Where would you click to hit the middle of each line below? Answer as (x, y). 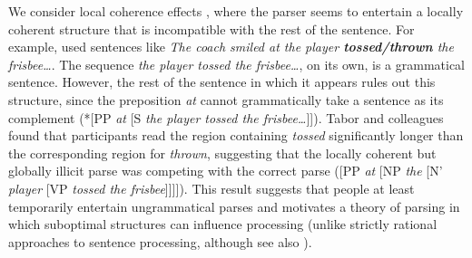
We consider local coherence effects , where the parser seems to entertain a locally (236, 11)
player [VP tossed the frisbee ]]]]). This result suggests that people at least (211, 188)
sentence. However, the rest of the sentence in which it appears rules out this (222, 82)
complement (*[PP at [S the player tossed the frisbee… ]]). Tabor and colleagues (226, 117)
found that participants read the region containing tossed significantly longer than (236, 135)
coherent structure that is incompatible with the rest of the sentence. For (211, 29)
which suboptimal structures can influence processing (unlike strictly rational (223, 224)
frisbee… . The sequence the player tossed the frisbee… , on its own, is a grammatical (237, 64)
